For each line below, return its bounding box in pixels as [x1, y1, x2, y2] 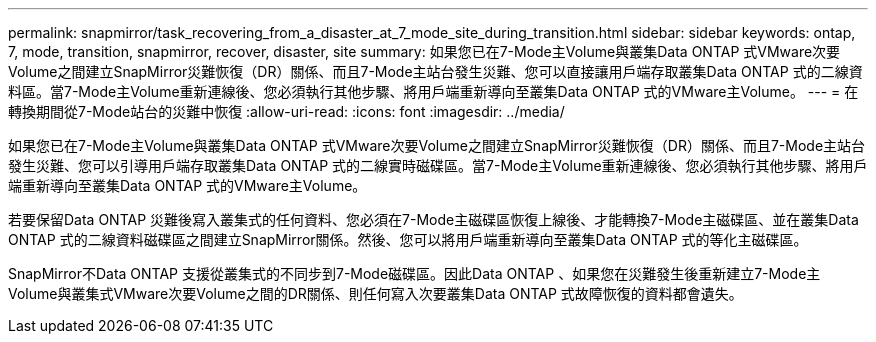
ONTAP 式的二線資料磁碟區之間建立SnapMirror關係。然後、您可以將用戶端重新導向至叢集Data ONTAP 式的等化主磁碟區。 [8, 231, 808, 248]
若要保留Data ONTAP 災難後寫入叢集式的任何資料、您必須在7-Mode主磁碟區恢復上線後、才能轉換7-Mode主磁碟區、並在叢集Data [8, 211, 859, 228]
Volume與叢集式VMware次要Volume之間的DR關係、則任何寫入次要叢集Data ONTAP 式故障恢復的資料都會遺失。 [8, 285, 743, 302]
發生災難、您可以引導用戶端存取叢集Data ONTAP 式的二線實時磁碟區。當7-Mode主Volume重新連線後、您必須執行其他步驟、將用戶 [8, 157, 868, 174]
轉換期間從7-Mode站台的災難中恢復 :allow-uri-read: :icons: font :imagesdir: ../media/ [8, 103, 565, 120]
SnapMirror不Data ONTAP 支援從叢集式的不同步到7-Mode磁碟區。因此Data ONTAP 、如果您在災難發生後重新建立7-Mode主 [8, 265, 821, 282]
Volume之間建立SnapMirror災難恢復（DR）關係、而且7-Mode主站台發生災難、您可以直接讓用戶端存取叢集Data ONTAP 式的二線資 [8, 63, 863, 80]
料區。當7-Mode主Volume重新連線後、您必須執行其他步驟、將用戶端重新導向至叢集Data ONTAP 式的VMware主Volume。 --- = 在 [8, 83, 859, 100]
